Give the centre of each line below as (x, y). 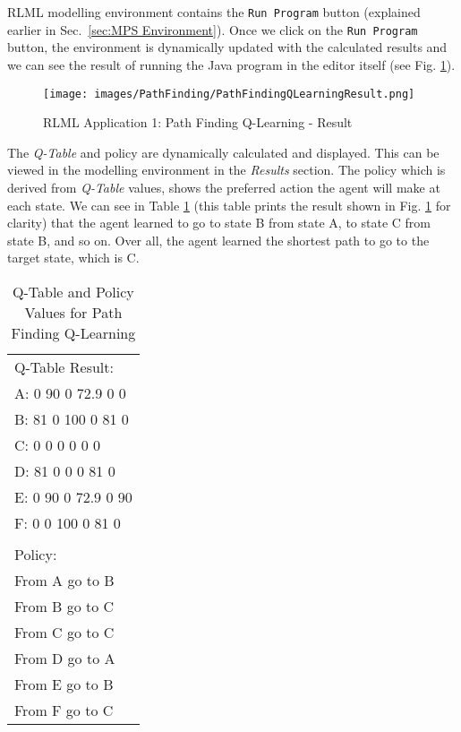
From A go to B (64, 580)
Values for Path (73, 312)
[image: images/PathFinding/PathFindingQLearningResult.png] (229, 94)
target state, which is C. (73, 258)
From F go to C (64, 710)
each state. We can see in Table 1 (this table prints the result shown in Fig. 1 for (229, 205)
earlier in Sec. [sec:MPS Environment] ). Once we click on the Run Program (213, 29)
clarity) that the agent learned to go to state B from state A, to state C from (219, 223)
